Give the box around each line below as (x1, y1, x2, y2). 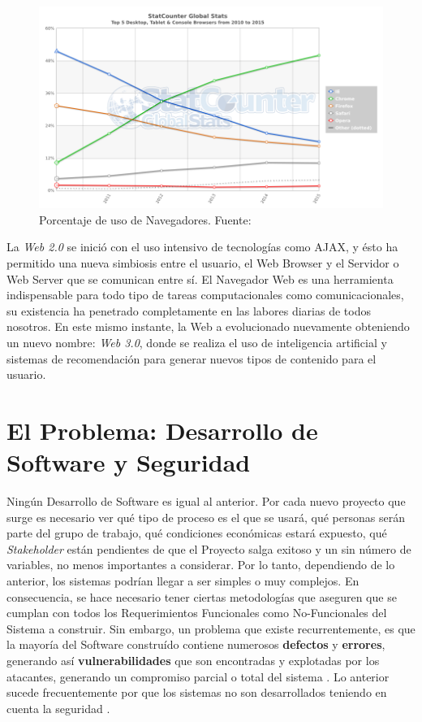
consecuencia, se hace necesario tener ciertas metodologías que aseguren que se (6, 588, 397, 605)
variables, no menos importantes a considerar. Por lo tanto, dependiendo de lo (6, 556, 395, 573)
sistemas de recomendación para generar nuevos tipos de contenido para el (6, 350, 377, 367)
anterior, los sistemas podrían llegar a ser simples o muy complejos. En (6, 572, 360, 589)
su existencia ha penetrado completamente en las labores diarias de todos (6, 302, 371, 319)
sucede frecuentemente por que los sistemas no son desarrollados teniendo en (6, 684, 387, 701)
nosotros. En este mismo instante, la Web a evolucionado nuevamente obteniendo (6, 318, 410, 335)
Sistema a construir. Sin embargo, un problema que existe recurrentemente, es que (6, 620, 416, 637)
